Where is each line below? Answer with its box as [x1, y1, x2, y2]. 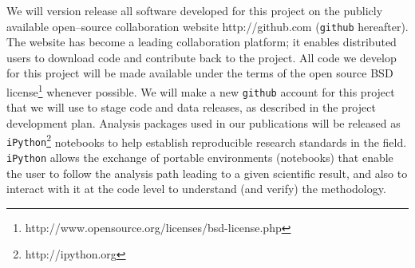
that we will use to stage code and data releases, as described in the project [6, 99, 376, 116]
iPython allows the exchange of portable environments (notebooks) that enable [6, 148, 393, 165]
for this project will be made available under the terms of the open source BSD [6, 65, 393, 81]
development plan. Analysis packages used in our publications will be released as [6, 114, 401, 131]
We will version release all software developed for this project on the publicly [6, 2, 383, 18]
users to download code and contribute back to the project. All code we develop [6, 49, 397, 65]
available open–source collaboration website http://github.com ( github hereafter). [6, 18, 409, 34]
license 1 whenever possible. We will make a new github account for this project [6, 81, 395, 100]
